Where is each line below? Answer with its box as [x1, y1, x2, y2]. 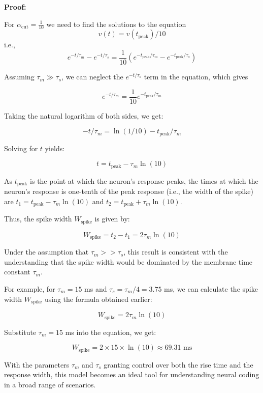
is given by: [94, 213, 130, 224]
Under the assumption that [4, 246, 89, 257]
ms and [84, 284, 107, 294]
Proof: [4, 2, 26, 12]
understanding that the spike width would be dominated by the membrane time [4, 256, 253, 267]
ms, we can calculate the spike [164, 284, 258, 294]
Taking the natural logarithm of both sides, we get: [4, 110, 163, 121]
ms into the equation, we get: [65, 326, 156, 337]
